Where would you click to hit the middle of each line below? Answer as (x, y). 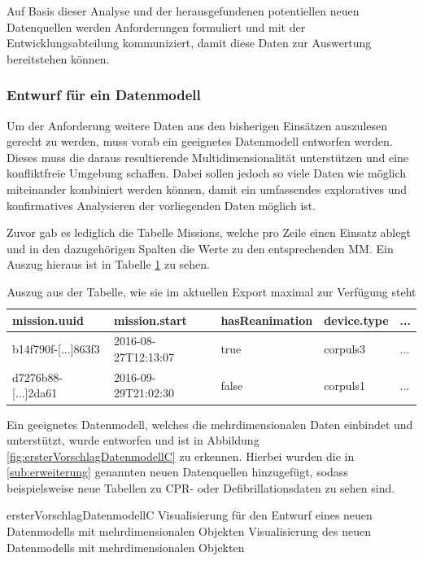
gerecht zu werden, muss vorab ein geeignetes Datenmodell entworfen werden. (200, 141)
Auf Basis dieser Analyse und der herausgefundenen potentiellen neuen (183, 11)
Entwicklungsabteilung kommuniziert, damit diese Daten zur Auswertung (189, 43)
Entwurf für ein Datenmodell (104, 95)
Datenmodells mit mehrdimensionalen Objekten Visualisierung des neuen (189, 531)
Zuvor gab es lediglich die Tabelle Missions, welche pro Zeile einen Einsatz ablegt (209, 232)
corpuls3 (345, 349)
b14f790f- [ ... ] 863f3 (56, 349)
